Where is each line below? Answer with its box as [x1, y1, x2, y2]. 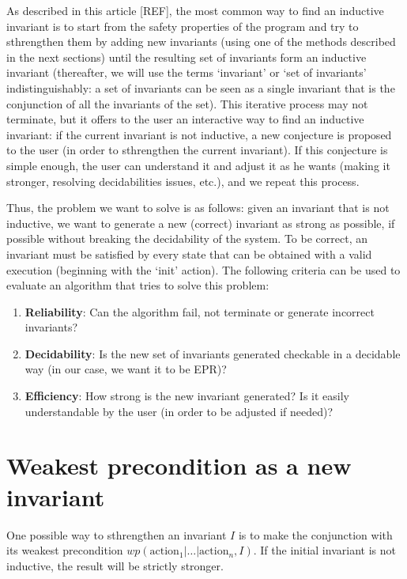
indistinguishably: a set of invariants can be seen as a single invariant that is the [6, 79, 395, 96]
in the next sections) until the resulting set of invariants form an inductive [6, 48, 367, 65]
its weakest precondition [6, 542, 123, 558]
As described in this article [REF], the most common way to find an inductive [6, 2, 384, 18]
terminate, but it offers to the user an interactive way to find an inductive [6, 111, 364, 127]
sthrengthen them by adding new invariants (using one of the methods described [6, 33, 396, 50]
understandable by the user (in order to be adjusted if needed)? [24, 403, 334, 419]
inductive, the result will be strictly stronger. [6, 557, 224, 573]
